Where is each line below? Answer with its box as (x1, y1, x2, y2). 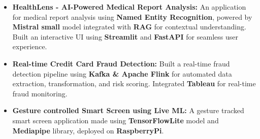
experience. (12, 41, 47, 52)
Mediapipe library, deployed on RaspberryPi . (12, 125, 164, 135)
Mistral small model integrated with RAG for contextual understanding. (12, 21, 246, 32)
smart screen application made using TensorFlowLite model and (12, 115, 219, 125)
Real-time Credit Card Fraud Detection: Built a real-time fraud (12, 58, 230, 68)
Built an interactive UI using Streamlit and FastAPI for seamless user (12, 31, 238, 42)
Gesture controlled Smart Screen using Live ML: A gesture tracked (12, 105, 244, 116)
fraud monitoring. (12, 88, 68, 98)
